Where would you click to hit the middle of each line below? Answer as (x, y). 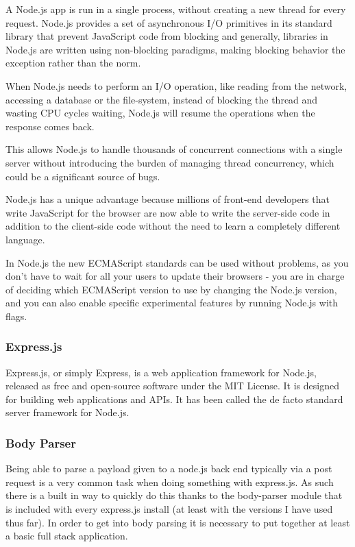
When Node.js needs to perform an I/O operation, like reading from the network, (176, 85)
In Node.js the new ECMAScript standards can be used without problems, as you (177, 262)
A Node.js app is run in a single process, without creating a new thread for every (176, 9)
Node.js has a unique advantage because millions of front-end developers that (168, 199)
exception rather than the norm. (73, 63)
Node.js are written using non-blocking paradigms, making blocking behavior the (175, 49)
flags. (16, 316)
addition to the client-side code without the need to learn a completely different (173, 226)
